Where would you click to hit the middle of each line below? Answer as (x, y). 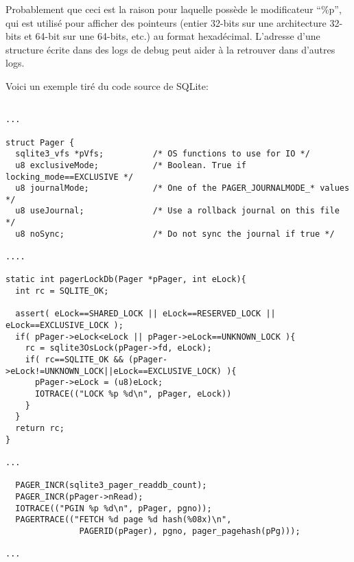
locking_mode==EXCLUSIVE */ (70, 177)
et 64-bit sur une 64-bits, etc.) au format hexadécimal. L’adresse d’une (172, 36)
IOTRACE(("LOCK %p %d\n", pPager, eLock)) (133, 394)
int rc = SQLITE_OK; (62, 291)
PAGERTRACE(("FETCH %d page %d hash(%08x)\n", (123, 520)
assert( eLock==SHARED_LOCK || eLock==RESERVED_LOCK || (145, 314)
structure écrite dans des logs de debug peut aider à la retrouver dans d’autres (170, 49)
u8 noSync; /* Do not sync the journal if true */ (175, 234)
